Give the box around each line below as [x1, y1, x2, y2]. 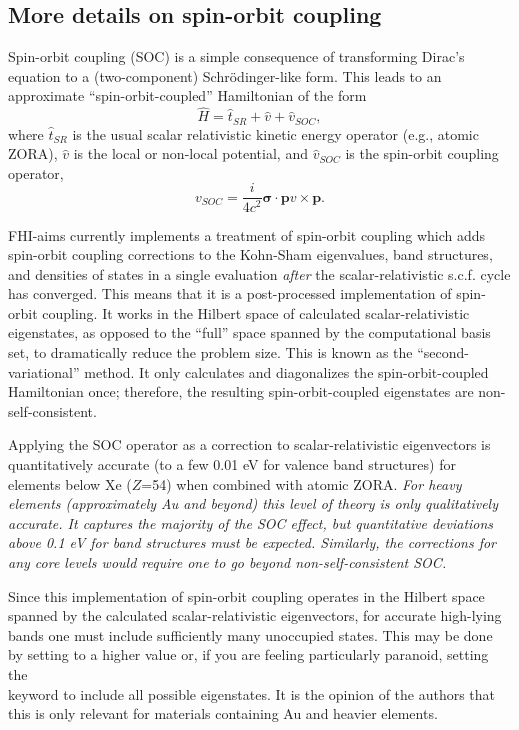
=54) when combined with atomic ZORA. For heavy [141, 473, 462, 494]
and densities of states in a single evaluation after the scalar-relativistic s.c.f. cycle [8, 263, 511, 284]
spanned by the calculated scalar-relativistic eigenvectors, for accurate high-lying [8, 605, 502, 626]
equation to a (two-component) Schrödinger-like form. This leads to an [8, 65, 442, 86]
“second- [417, 342, 469, 363]
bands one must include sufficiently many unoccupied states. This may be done [8, 624, 493, 645]
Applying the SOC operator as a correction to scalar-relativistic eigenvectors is [8, 434, 491, 455]
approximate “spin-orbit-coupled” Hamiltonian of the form [8, 85, 367, 106]
